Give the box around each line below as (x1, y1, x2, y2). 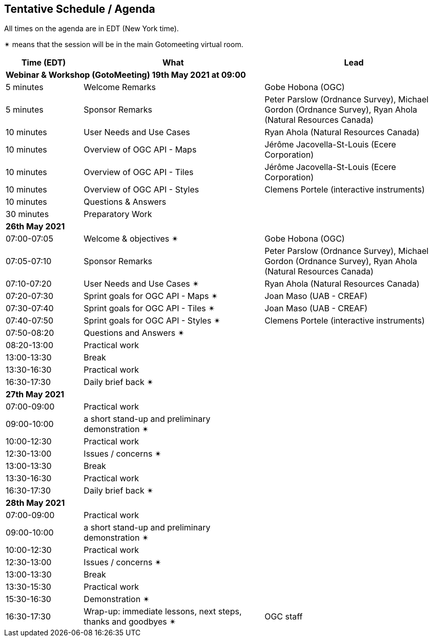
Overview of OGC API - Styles (84, 184, 199, 195)
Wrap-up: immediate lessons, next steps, (84, 606, 242, 617)
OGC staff (264, 611, 303, 622)
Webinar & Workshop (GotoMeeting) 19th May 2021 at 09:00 (6, 70, 246, 80)
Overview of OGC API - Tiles (84, 167, 194, 178)
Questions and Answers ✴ (84, 328, 185, 338)
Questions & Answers (84, 197, 167, 207)
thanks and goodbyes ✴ (84, 616, 176, 627)
